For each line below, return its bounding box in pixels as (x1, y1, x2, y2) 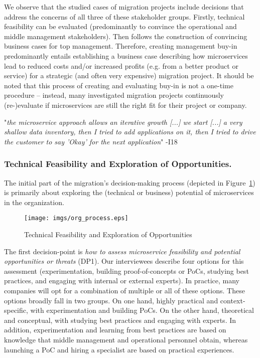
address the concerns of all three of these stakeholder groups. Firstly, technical (4, 11, 245, 22)
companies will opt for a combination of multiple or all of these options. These (4, 285, 245, 295)
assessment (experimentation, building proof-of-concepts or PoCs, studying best (4, 265, 249, 276)
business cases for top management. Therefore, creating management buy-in (4, 41, 237, 51)
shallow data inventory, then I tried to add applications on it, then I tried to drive (4, 126, 256, 137)
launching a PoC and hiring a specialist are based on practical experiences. (4, 344, 234, 354)
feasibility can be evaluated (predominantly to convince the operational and (4, 21, 237, 32)
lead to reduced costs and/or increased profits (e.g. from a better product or (4, 60, 238, 71)
